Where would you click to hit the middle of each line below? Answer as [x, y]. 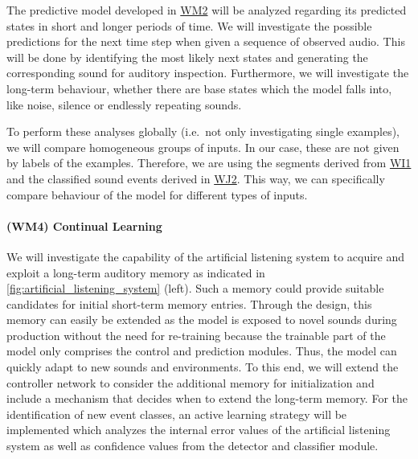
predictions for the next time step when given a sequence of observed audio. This [206, 41]
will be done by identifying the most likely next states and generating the [187, 57]
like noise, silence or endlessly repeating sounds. [124, 104]
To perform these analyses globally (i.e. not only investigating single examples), [203, 131]
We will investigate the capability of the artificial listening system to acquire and [206, 256]
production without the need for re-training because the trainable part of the [196, 335]
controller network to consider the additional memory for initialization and [191, 382]
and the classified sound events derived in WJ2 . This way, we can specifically [196, 178]
